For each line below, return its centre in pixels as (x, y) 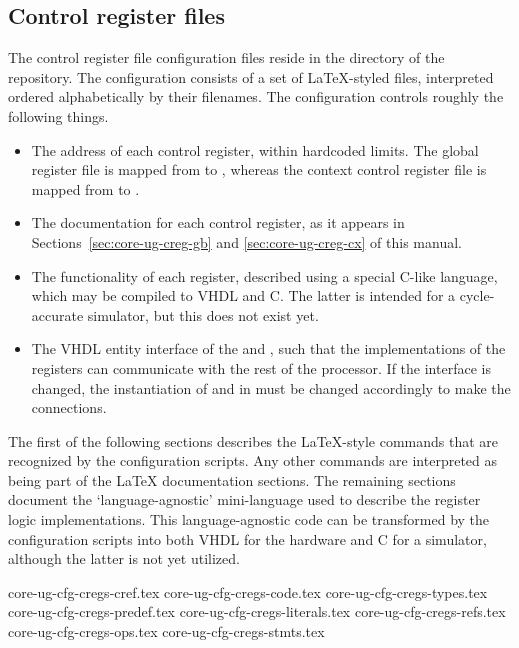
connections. (69, 407)
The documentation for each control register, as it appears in (218, 222)
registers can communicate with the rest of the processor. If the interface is (261, 367)
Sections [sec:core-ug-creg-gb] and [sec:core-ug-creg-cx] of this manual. (246, 241)
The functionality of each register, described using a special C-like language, (264, 275)
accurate (57, 314)
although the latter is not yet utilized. (124, 558)
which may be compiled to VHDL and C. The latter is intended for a (243, 295)
